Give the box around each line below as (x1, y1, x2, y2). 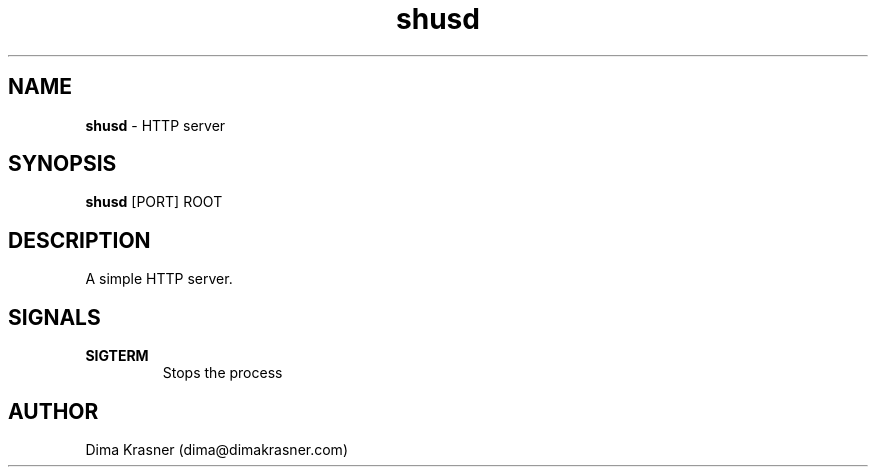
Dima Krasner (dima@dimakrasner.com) (85, 440, 348, 458)
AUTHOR (8, 398, 99, 424)
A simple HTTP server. (85, 270, 233, 288)
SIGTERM (85, 347, 149, 365)
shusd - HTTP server (85, 116, 226, 134)
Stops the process (162, 364, 283, 382)
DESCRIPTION (8, 227, 151, 253)
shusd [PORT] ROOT (85, 193, 223, 211)
